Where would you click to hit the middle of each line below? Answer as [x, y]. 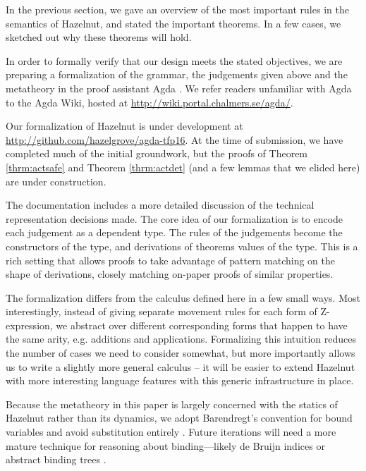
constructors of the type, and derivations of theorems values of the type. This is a [182, 246]
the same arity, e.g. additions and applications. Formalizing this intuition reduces [181, 339]
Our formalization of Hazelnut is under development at [124, 126]
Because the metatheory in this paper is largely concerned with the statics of [172, 404]
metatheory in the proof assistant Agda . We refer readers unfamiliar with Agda [179, 88]
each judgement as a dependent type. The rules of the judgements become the [174, 232]
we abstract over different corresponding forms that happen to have [202, 325]
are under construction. [56, 181]
